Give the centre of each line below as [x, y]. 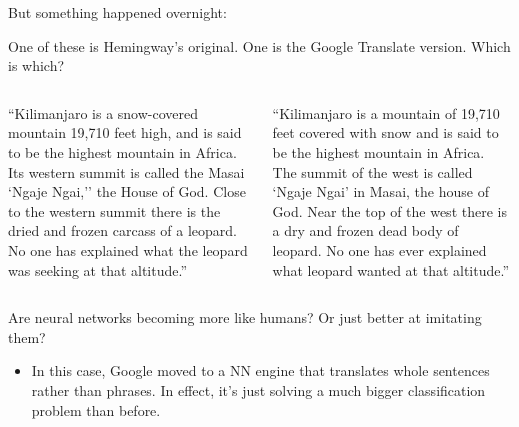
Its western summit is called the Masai [126, 171]
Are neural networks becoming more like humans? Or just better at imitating [245, 317]
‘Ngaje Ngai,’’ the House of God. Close [127, 191]
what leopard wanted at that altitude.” [391, 269]
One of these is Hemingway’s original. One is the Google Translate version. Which [259, 45]
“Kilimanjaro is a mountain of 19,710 [386, 112]
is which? [36, 65]
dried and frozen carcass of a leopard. [122, 230]
